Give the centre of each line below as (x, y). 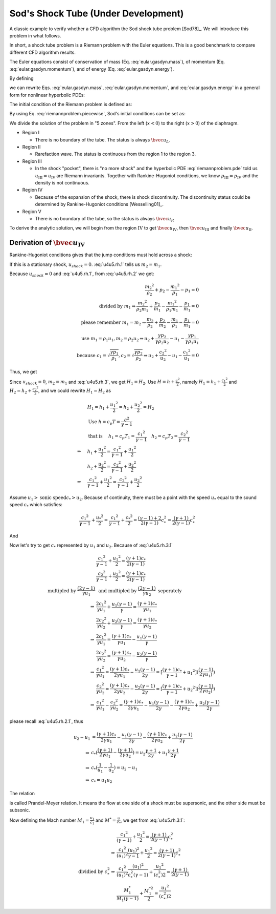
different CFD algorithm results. (43, 52)
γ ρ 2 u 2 (162, 342)
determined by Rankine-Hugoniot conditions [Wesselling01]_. (99, 204)
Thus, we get (23, 372)
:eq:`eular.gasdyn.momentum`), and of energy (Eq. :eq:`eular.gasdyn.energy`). (92, 69)
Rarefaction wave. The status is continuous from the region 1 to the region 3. (116, 154)
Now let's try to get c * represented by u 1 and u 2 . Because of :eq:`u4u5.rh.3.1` (91, 546)
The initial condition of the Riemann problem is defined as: (71, 105)
